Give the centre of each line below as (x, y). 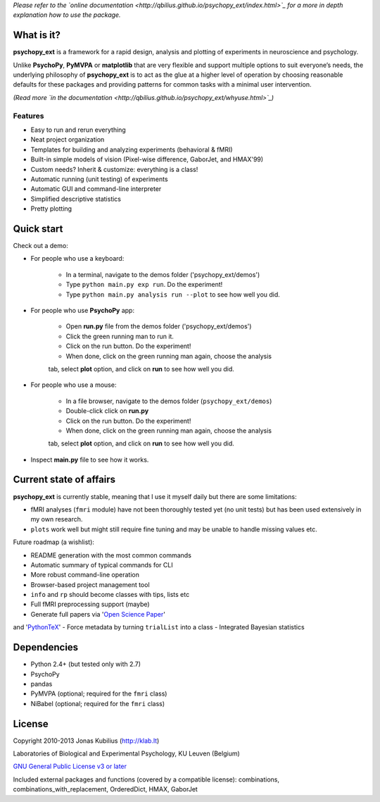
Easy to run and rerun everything (78, 130)
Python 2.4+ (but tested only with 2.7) (85, 664)
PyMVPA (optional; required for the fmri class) (99, 693)
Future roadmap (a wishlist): (54, 542)
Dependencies (46, 647)
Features (28, 116)
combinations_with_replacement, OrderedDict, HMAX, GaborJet (106, 789)
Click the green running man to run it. (120, 336)
